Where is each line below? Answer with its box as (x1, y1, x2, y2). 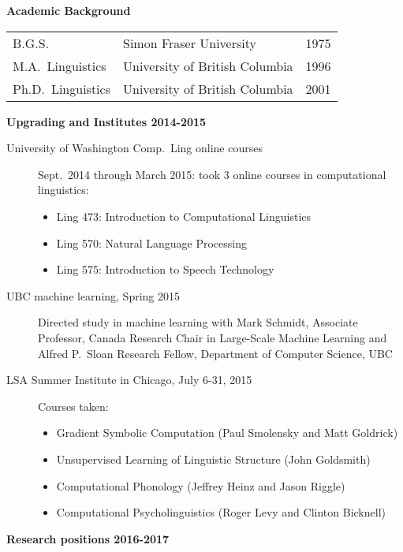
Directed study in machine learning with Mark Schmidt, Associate (38, 314, 358, 330)
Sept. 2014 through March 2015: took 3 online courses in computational (38, 166, 386, 182)
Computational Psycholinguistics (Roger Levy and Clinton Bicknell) (56, 504, 386, 520)
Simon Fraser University (122, 33, 256, 52)
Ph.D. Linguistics (13, 79, 110, 98)
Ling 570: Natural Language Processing (56, 234, 247, 251)
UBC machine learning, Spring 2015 (6, 287, 181, 304)
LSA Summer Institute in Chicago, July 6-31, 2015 (6, 371, 252, 388)
